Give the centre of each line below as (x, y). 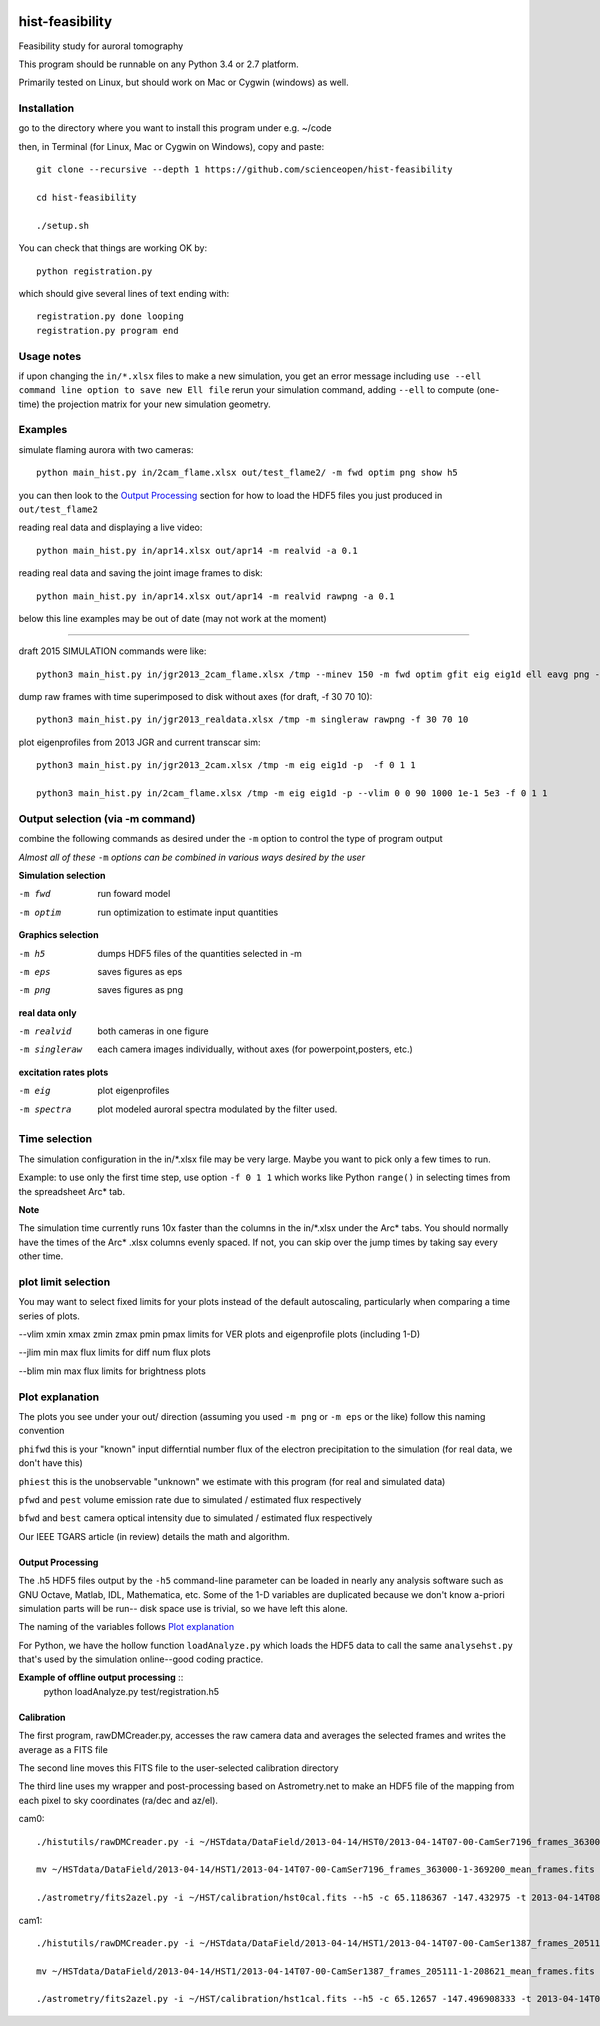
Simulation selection (62, 875)
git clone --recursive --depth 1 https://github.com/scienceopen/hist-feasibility (244, 169)
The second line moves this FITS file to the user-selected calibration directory (178, 1768)
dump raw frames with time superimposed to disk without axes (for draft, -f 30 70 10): (195, 697)
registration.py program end (107, 330)
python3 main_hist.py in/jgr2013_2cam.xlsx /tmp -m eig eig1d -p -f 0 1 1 (226, 765)
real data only (47, 1012)
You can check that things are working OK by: (113, 248)
